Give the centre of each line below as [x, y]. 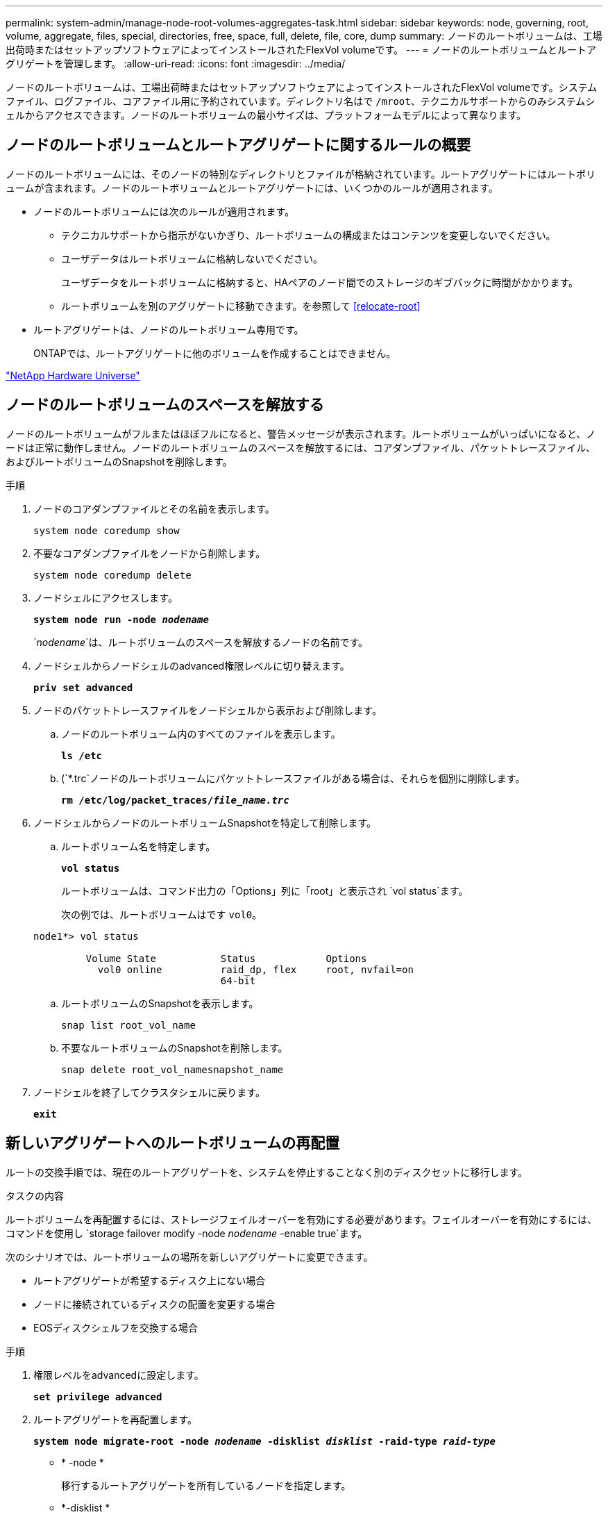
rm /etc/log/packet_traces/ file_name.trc [175, 800]
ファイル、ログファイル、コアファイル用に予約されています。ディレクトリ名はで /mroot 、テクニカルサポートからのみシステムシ [301, 101]
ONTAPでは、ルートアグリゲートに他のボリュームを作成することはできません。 [215, 353]
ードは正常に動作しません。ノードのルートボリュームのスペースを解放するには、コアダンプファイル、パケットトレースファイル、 [301, 447]
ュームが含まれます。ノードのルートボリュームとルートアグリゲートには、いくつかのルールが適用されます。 [252, 188]
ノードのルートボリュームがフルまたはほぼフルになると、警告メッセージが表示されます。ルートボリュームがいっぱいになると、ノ [301, 433]
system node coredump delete [112, 575]
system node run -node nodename [121, 619]
